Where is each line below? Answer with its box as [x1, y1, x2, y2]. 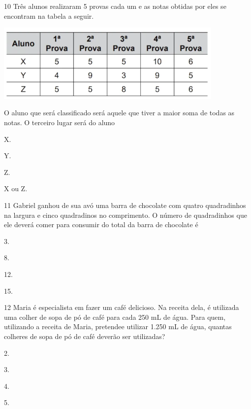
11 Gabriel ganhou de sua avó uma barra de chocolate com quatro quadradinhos [4, 200, 246, 210]
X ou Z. [4, 183, 28, 194]
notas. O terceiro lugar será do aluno [4, 117, 115, 128]
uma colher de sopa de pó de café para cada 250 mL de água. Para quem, [4, 311, 226, 322]
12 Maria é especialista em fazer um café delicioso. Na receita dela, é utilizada [4, 302, 239, 312]
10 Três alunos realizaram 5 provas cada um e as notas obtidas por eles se [4, 1, 226, 11]
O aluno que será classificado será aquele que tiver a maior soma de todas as [4, 107, 235, 118]
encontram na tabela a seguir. [4, 10, 94, 21]
